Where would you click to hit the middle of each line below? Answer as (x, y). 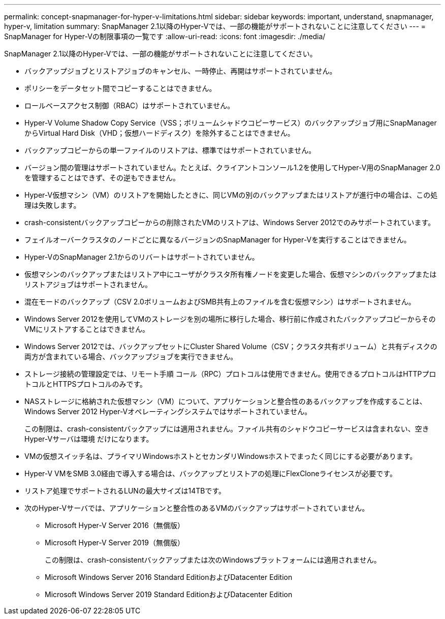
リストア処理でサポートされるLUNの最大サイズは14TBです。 (125, 491)
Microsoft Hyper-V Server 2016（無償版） (115, 525)
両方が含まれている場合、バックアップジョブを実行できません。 (131, 357)
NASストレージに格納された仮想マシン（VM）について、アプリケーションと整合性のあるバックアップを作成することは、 (226, 401)
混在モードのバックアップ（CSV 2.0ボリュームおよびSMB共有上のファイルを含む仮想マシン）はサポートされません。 (220, 302)
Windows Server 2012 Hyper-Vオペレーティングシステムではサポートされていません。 (168, 411)
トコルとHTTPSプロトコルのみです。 (86, 384)
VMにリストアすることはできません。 (87, 329)
